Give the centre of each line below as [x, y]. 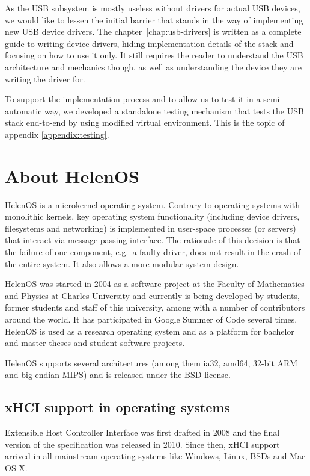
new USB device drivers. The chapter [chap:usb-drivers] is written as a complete [153, 32]
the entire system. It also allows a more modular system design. [122, 263]
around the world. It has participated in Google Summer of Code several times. [151, 319]
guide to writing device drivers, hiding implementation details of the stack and [149, 43]
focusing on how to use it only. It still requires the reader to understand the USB [154, 55]
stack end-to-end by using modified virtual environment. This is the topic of [145, 122]
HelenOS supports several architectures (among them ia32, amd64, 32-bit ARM [151, 363]
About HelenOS [72, 175]
